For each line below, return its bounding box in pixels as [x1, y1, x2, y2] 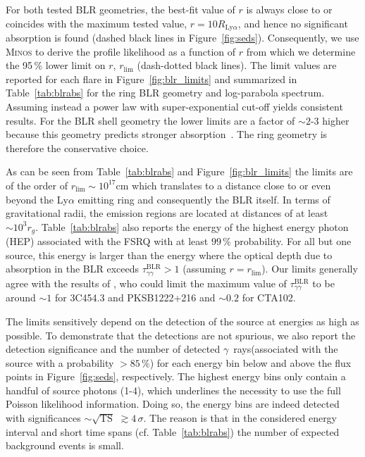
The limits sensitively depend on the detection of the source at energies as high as [6, 313, 359, 328]
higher [322, 113, 349, 127]
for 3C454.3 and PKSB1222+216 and [55, 290, 216, 305]
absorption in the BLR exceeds [6, 261, 139, 276]
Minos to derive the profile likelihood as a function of [6, 44, 236, 58]
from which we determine [246, 44, 356, 58]
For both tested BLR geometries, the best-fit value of [6, 2, 235, 16]
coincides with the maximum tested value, [6, 15, 187, 30]
